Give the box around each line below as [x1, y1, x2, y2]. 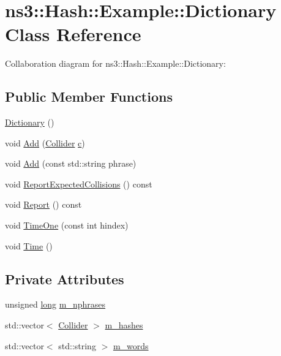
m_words [113, 339, 149, 352]
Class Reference [5, 21, 141, 47]
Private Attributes [5, 269, 124, 288]
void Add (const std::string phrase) [5, 157, 137, 170]
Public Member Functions [5, 87, 173, 106]
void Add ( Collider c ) [5, 136, 85, 149]
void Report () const [5, 198, 82, 211]
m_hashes [105, 319, 143, 331]
